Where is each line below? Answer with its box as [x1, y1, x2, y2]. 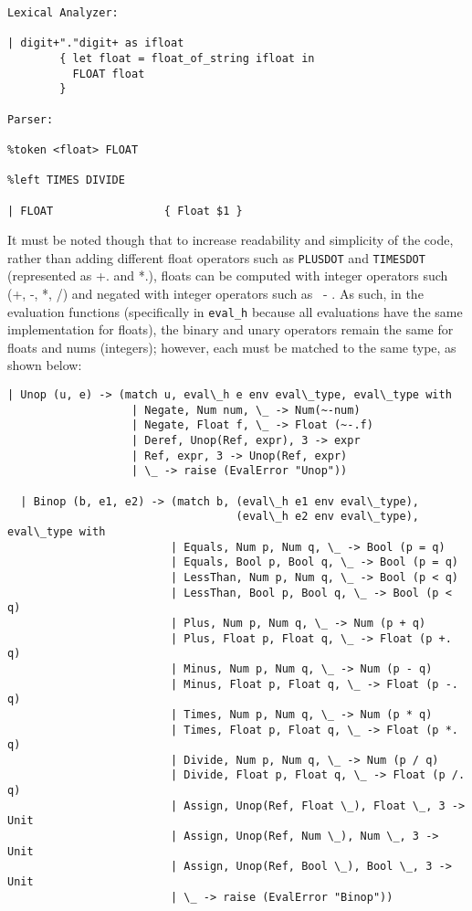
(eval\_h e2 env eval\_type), [236, 510, 420, 524]
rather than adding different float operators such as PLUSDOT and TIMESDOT [7, 248, 425, 267]
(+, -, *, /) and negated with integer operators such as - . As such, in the [7, 284, 424, 303]
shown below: [7, 355, 82, 375]
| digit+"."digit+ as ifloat [7, 37, 184, 50]
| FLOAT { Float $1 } [7, 204, 243, 217]
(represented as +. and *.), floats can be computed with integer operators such [7, 266, 448, 285]
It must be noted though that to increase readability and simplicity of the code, [7, 230, 454, 249]
